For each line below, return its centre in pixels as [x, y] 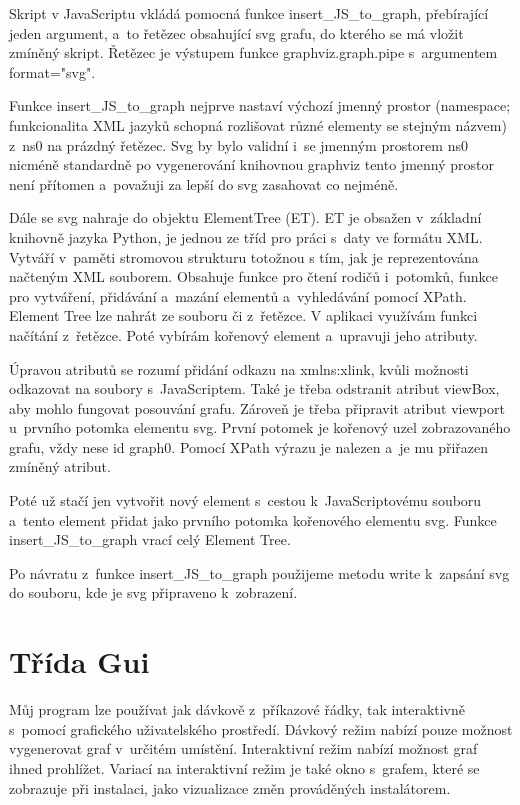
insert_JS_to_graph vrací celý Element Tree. [150, 539]
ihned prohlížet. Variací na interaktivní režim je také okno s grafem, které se [244, 767]
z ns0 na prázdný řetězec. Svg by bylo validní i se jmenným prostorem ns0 [238, 144]
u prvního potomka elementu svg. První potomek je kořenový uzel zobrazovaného [260, 427]
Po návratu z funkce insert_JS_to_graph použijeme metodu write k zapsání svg [259, 572]
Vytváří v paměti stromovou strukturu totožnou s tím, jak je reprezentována [244, 256]
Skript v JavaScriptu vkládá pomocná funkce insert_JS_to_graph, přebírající [249, 13]
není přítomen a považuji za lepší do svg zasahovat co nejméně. [204, 183]
